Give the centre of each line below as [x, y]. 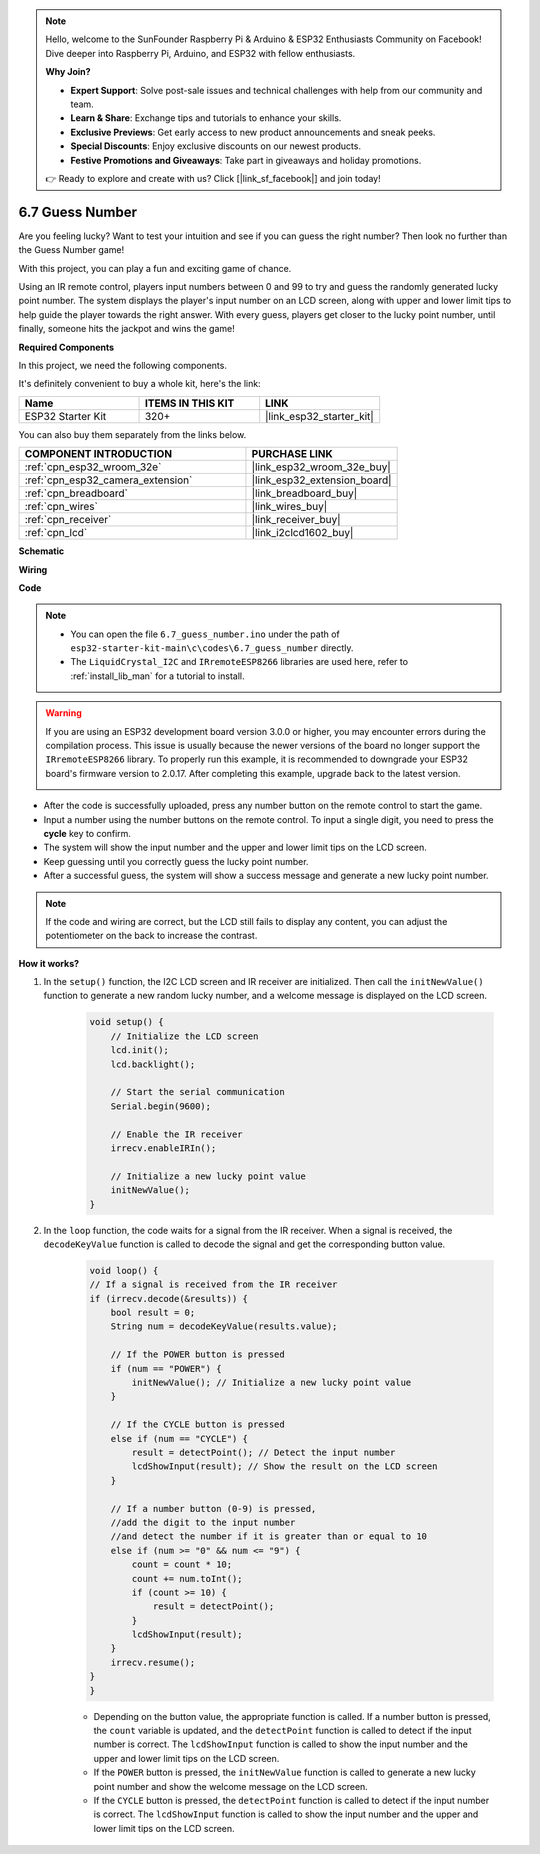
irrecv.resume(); [153, 1662]
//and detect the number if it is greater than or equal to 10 [269, 1536]
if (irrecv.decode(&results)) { [169, 1298]
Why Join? [68, 72]
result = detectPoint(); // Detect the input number [263, 1452]
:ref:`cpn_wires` [61, 507]
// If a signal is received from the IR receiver [213, 1284]
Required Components [66, 347]
